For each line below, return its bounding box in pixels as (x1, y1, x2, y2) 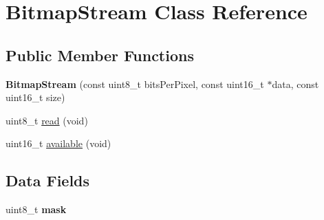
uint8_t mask (6, 202, 67, 217)
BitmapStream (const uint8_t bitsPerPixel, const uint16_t (6, 76, 264, 91)
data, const (272, 76, 319, 91)
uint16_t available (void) (6, 136, 111, 151)
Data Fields (6, 170, 90, 191)
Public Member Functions (6, 44, 194, 65)
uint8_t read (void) (6, 113, 88, 127)
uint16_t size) (6, 90, 65, 104)
